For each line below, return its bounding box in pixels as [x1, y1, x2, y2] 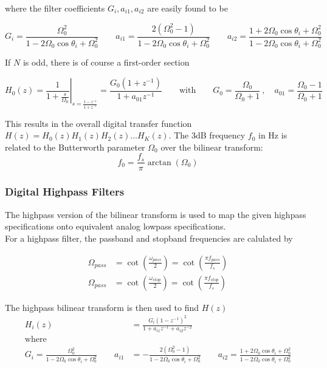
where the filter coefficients [5, 2, 105, 14]
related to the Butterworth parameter [5, 140, 145, 153]
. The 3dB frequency [168, 129, 246, 141]
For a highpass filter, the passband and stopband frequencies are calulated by [5, 231, 293, 244]
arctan [147, 158, 171, 167]
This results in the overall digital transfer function [5, 117, 192, 129]
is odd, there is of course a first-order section [22, 56, 190, 69]
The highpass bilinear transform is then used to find [5, 301, 199, 313]
